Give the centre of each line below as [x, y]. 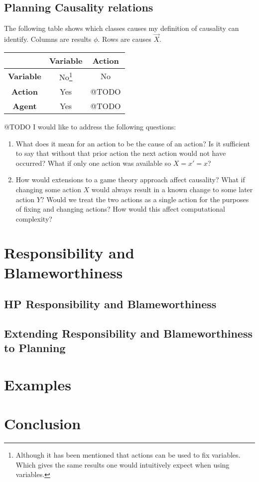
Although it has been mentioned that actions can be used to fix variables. [128, 455]
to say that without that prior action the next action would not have [121, 153]
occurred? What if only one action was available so [93, 163]
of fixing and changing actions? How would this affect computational [120, 209]
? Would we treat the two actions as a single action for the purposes [145, 199]
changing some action [48, 189]
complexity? [34, 218]
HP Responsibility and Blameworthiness [110, 304]
